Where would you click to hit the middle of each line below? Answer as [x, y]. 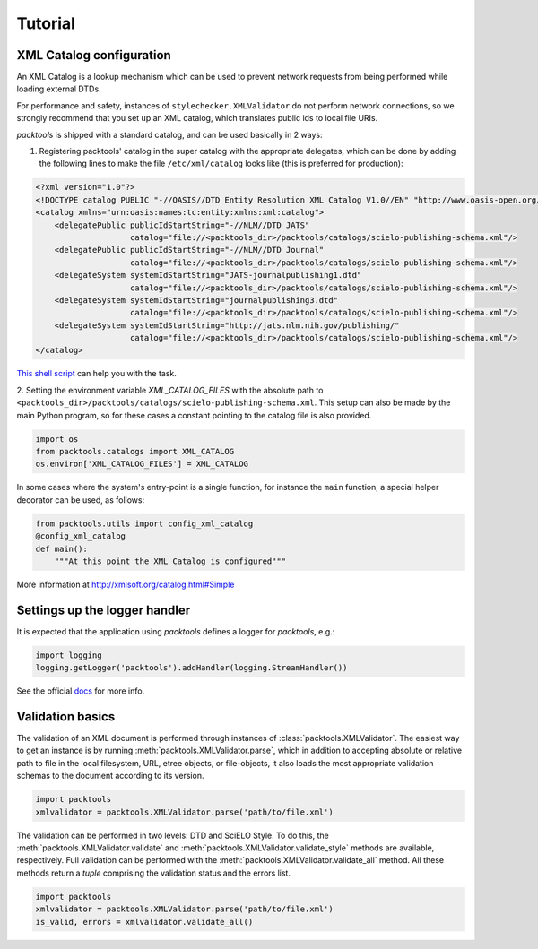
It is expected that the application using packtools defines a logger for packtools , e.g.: [176, 631]
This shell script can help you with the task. [96, 374]
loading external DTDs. [59, 89]
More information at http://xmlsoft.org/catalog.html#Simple [126, 584]
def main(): [62, 548]
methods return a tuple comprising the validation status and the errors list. [154, 873]
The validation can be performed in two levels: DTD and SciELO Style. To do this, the [173, 835]
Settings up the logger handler [104, 610]
